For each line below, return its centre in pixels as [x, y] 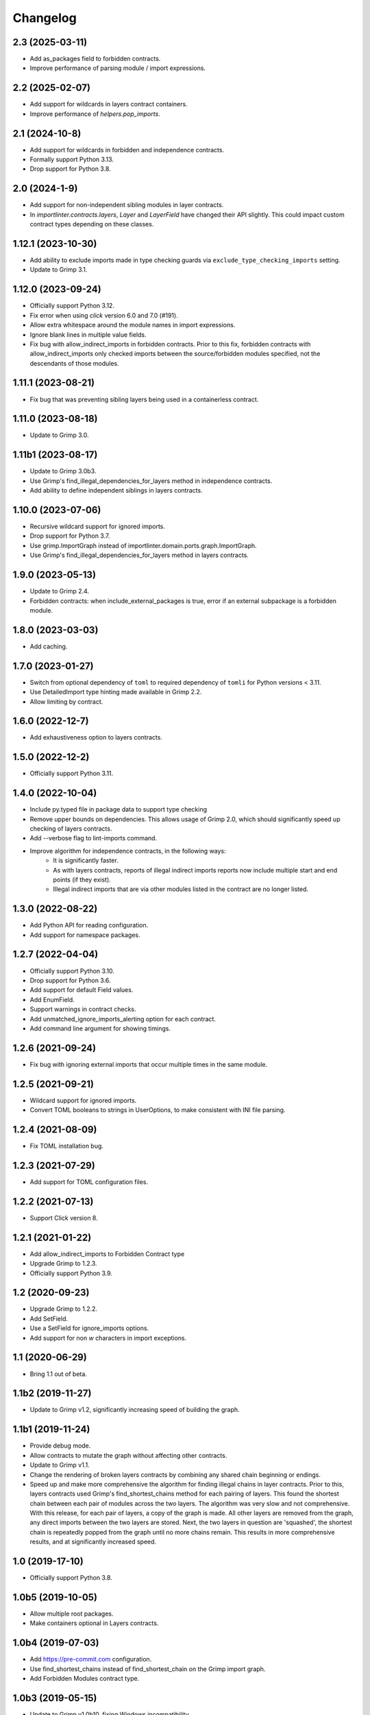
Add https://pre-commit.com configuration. [91, 1659]
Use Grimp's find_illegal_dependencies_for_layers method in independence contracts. [151, 481]
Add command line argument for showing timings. [100, 1028]
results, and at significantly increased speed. [93, 1542]
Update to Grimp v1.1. [60, 1465]
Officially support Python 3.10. [72, 971]
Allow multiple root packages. [72, 1614]
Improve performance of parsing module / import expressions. [118, 68]
